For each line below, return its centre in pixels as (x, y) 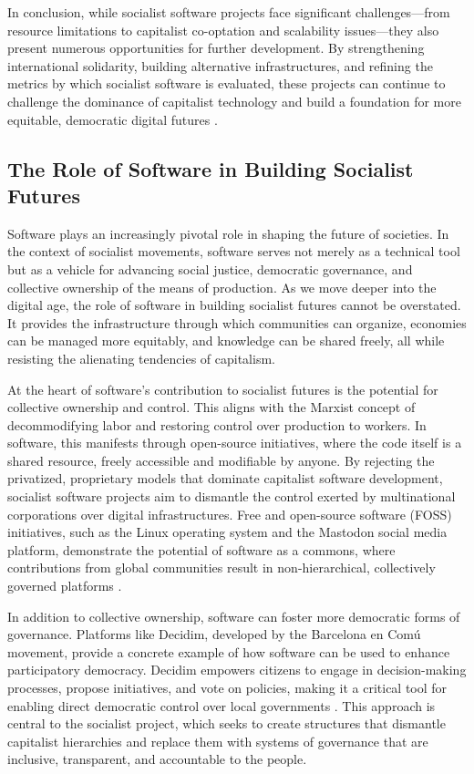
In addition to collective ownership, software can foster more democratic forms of (234, 616)
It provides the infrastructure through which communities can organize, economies (237, 322)
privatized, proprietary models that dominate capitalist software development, (225, 478)
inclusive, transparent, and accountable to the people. (157, 759)
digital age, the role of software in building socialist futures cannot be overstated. (234, 305)
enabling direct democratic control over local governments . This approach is (222, 705)
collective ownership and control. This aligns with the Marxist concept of (211, 407)
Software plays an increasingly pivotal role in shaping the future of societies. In (228, 233)
